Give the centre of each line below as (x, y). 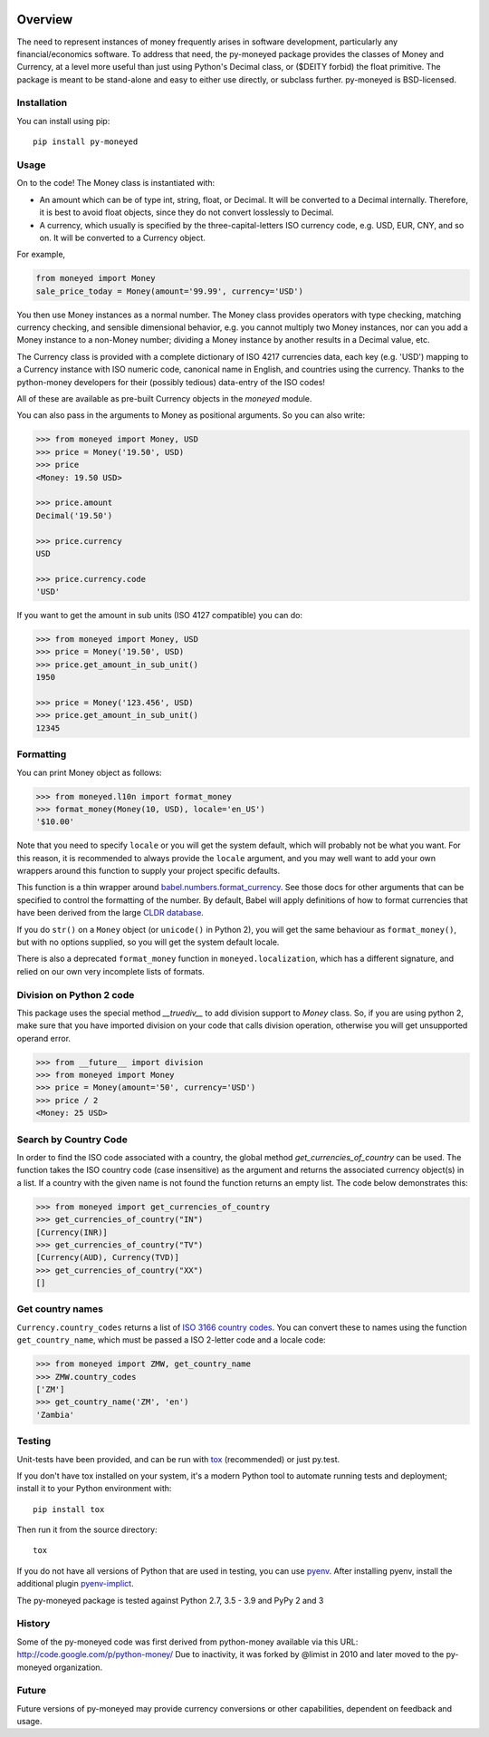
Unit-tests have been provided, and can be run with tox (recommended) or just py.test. (178, 1459)
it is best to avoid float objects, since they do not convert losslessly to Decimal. (187, 212)
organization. (78, 1667)
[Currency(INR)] (72, 1232)
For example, (41, 255)
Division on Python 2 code (76, 995)
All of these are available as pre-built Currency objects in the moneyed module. (164, 399)
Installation (42, 102)
